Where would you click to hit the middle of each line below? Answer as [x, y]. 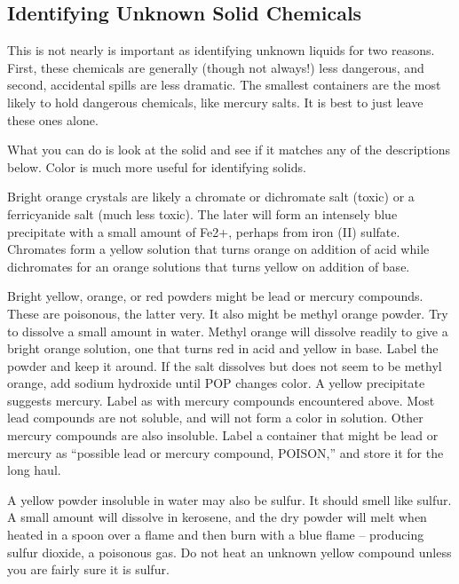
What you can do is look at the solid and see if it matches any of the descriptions [229, 150]
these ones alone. [53, 119]
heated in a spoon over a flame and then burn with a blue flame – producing [216, 535]
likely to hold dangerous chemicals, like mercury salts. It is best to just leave [215, 102]
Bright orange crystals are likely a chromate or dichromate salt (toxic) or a [211, 197]
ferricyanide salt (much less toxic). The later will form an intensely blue [202, 213]
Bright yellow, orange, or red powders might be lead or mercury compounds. [215, 296]
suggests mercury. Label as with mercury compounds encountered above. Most [221, 400]
